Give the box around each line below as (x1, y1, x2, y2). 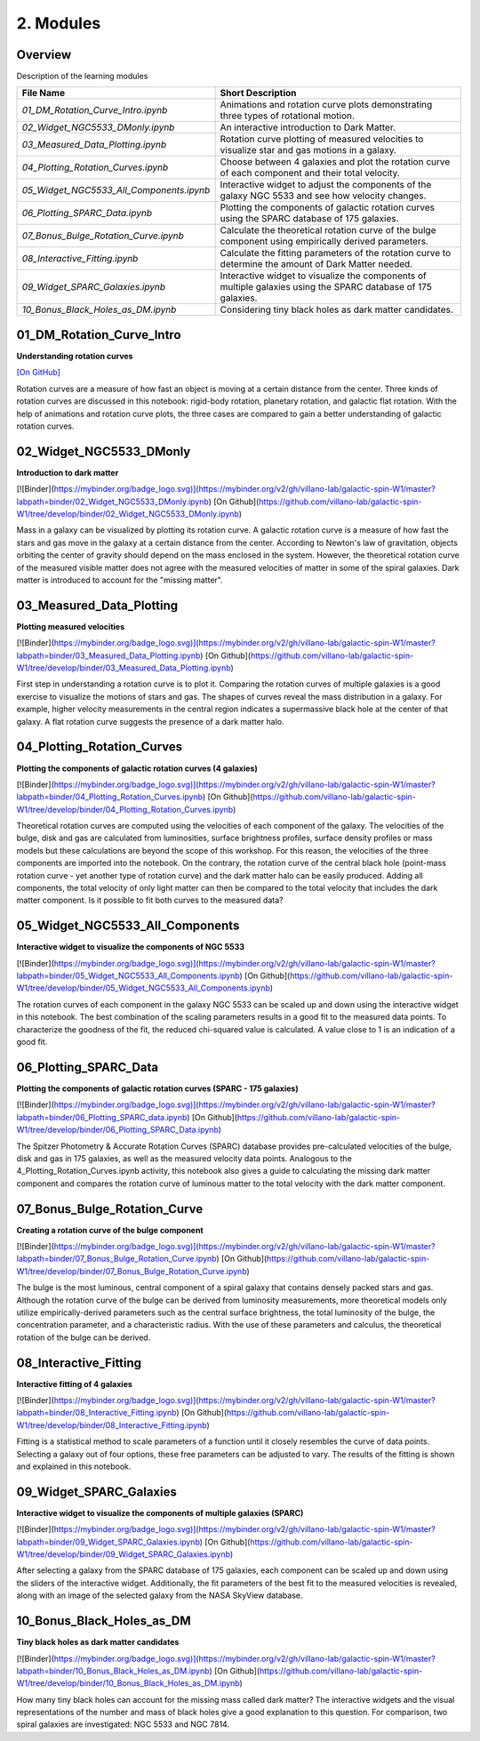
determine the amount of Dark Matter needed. (220, 258, 413, 270)
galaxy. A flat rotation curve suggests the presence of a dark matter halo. (16, 716, 284, 726)
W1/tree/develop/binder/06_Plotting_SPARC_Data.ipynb (16, 1125, 220, 1135)
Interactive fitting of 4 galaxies (16, 1378, 133, 1389)
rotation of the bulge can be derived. (16, 1332, 151, 1343)
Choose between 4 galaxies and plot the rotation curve (220, 156, 451, 168)
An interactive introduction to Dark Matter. (220, 121, 396, 133)
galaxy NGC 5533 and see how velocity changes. (220, 189, 427, 202)
